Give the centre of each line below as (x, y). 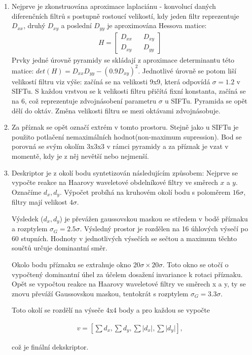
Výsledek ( (28, 218)
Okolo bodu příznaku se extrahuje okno (71, 264)
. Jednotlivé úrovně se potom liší (187, 70)
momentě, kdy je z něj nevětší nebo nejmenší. (80, 156)
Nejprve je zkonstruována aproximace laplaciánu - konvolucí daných (114, 6)
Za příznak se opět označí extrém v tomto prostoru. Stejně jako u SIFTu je (125, 127)
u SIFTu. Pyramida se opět (206, 100)
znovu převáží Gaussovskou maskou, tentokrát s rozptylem (100, 293)
